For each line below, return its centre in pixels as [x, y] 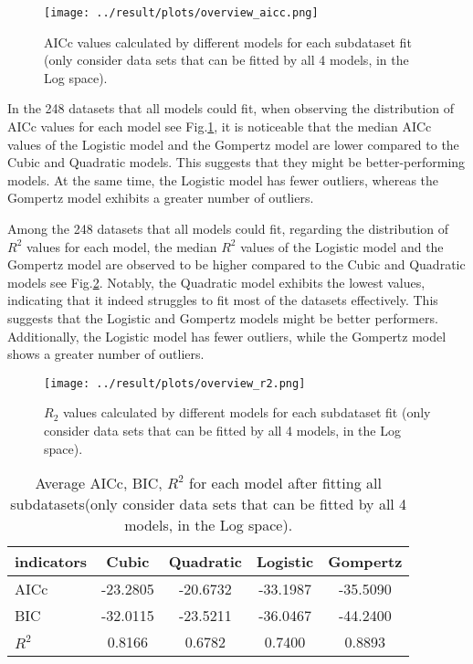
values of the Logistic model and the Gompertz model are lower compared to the [233, 144]
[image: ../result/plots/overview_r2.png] [175, 383]
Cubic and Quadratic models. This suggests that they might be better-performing [236, 162]
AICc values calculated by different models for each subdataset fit [228, 42]
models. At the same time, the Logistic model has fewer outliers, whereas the [223, 179]
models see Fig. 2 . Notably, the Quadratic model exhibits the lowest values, [216, 282]
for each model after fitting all [285, 483]
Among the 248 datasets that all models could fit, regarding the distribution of [228, 228]
